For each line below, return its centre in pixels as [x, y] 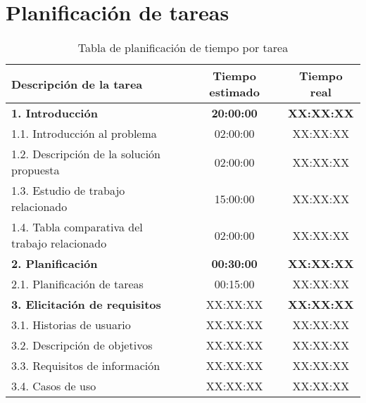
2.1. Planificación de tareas [77, 284]
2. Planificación [55, 264]
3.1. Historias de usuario [71, 325]
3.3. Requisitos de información [86, 366]
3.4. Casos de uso [54, 386]
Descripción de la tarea [77, 84]
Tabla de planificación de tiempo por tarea [183, 48]
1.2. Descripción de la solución [86, 154]
